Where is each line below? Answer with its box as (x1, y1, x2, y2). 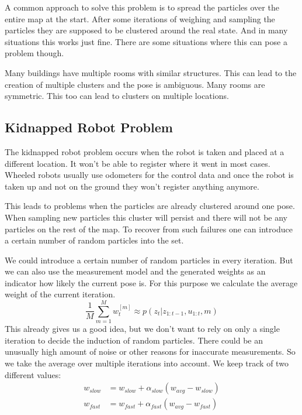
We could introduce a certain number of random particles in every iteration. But (5, 253, 293, 266)
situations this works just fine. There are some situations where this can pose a (5, 35, 287, 47)
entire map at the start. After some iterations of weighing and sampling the (5, 12, 275, 25)
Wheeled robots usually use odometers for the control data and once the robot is (5, 169, 294, 181)
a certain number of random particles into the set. (5, 234, 184, 246)
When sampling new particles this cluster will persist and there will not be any (5, 211, 288, 223)
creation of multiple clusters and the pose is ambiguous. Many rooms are (5, 78, 265, 90)
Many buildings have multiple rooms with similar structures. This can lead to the (5, 66, 297, 78)
